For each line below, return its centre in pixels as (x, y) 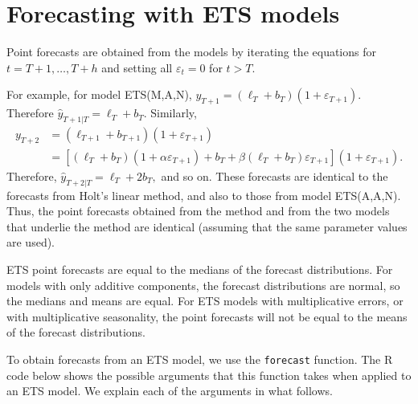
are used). (31, 242)
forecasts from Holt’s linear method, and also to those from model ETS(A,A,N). (204, 195)
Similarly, (174, 113)
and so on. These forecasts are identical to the (275, 175)
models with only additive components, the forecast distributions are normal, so (203, 285)
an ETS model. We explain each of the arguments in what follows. (170, 391)
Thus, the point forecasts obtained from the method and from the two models (198, 211)
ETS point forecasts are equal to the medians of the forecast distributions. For (200, 269)
